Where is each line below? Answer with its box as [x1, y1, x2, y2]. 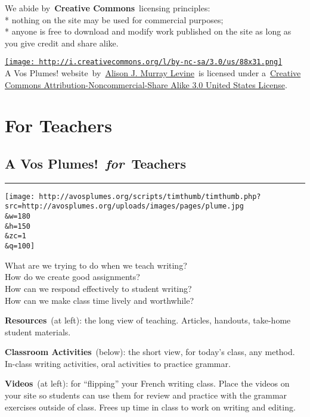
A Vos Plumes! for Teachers [5, 154, 187, 172]
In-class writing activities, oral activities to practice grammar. [5, 357, 231, 369]
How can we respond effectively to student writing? [5, 282, 192, 294]
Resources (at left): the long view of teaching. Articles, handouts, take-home [5, 314, 291, 326]
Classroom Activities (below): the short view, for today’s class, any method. [5, 346, 295, 358]
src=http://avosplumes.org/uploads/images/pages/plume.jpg [5, 202, 244, 211]
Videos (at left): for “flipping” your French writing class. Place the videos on [5, 377, 290, 390]
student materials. [5, 325, 71, 338]
